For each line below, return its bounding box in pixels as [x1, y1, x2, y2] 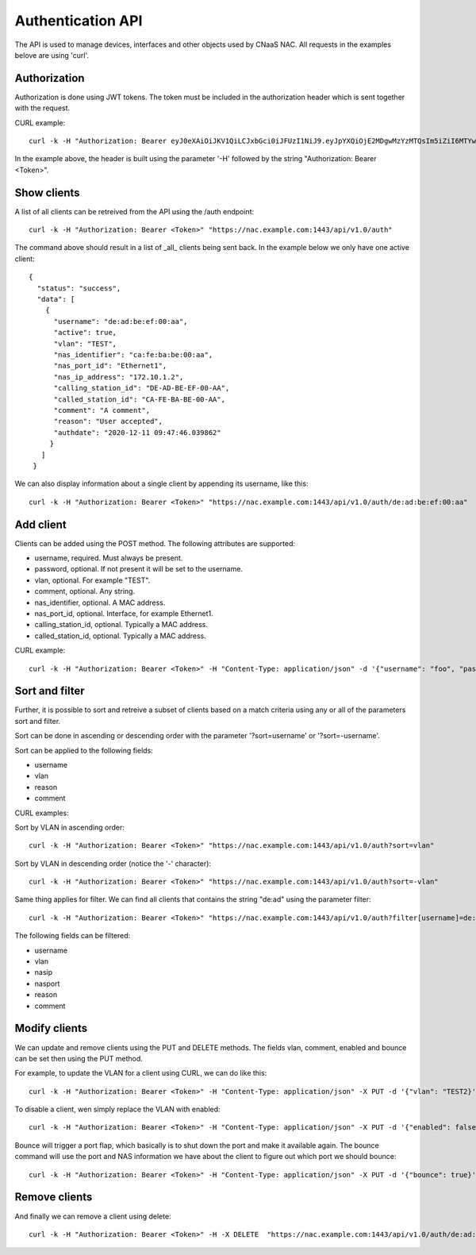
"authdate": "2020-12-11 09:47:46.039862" [53, 428, 221, 437]
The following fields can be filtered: [14, 931, 131, 941]
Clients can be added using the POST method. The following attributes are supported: [14, 538, 295, 548]
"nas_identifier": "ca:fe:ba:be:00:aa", [53, 350, 213, 359]
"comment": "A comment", [53, 406, 151, 414]
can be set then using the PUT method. [14, 1053, 143, 1063]
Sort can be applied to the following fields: [14, 745, 154, 755]
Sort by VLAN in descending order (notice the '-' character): [14, 858, 212, 868]
